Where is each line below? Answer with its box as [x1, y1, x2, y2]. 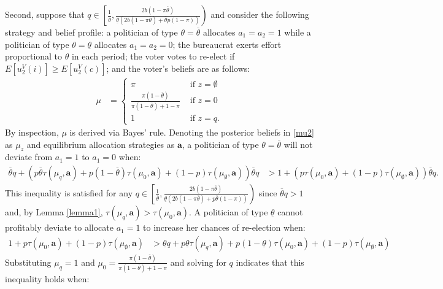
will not [283, 137, 313, 150]
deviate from [5, 150, 53, 163]
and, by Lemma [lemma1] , [5, 206, 103, 218]
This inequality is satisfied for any [5, 187, 133, 199]
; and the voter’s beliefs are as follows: [106, 61, 250, 74]
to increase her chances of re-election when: [143, 221, 306, 234]
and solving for [170, 255, 226, 268]
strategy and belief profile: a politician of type [5, 26, 178, 38]
